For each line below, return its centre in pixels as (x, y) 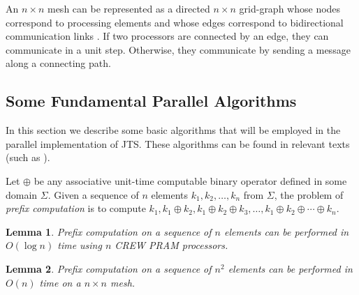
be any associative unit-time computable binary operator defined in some (190, 180)
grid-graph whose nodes (290, 8)
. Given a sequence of (93, 194)
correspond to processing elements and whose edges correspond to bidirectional (175, 22)
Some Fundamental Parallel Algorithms (151, 101)
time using (80, 245)
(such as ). (28, 157)
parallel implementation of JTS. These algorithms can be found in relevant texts (178, 143)
